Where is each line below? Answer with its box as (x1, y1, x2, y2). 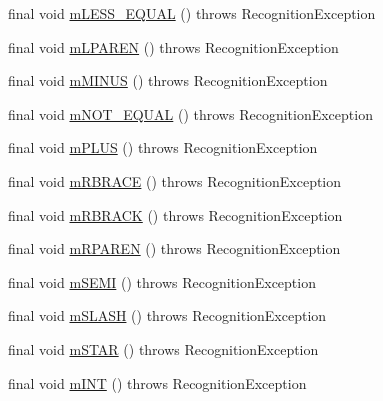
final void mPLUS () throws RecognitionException (8, 137, 318, 158)
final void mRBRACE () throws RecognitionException (8, 170, 342, 191)
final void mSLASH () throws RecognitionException (8, 305, 327, 326)
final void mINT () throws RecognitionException (8, 372, 307, 393)
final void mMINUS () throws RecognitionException (8, 70, 328, 91)
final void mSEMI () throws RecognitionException (8, 271, 316, 292)
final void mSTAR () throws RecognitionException (8, 338, 319, 359)
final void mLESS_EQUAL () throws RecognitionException (8, 3, 376, 23)
